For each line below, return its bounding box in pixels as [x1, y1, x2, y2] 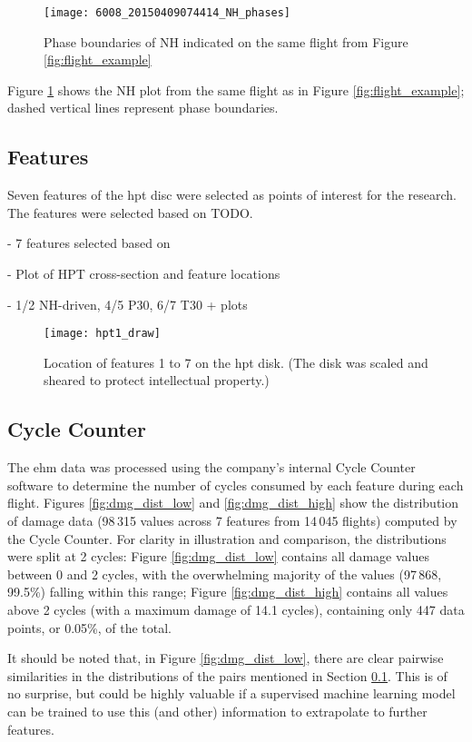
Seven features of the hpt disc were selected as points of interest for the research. [7, 185, 457, 204]
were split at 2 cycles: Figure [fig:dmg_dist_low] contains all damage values [7, 547, 429, 566]
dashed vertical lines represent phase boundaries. [7, 98, 279, 117]
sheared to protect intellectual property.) [44, 371, 270, 390]
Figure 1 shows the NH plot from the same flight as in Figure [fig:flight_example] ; [7, 80, 465, 99]
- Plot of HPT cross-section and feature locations [7, 264, 280, 283]
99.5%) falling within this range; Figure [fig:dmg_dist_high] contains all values [7, 582, 448, 601]
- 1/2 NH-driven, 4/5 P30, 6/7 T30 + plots [7, 294, 248, 313]
